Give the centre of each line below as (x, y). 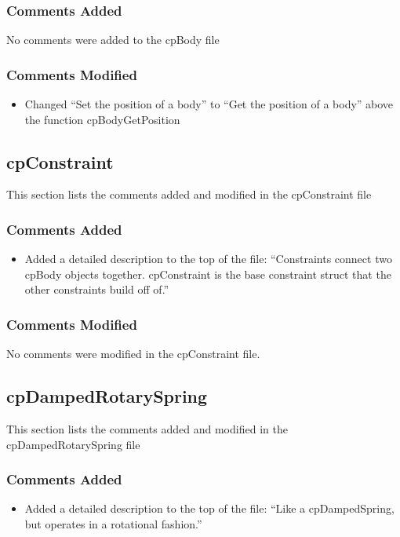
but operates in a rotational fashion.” (113, 524)
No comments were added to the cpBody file (113, 40)
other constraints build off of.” (97, 289)
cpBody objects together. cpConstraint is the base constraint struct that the (208, 274)
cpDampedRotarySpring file (73, 444)
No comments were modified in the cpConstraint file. (133, 354)
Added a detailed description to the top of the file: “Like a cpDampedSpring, (209, 508)
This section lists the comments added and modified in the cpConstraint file (189, 194)
